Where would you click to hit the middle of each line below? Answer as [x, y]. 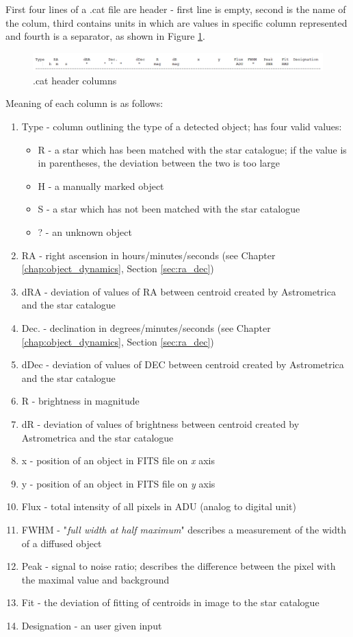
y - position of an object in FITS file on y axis [118, 483]
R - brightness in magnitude [80, 401]
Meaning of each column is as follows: [84, 103]
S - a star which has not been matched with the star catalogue [169, 209]
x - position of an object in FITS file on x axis [118, 460]
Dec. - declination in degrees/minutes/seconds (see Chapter [146, 328]
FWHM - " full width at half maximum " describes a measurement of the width [184, 529]
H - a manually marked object [101, 185]
